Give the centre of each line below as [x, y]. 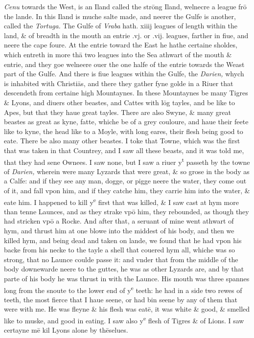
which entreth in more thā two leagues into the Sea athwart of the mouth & [118, 54]
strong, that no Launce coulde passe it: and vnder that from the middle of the [121, 259]
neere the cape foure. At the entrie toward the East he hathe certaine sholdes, [121, 45]
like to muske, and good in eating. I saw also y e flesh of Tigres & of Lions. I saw [124, 319]
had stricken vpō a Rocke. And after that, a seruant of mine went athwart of [119, 221]
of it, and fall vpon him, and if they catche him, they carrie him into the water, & [127, 190]
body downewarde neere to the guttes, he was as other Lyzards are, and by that [124, 269]
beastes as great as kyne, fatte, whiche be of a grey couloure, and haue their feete [126, 122]
